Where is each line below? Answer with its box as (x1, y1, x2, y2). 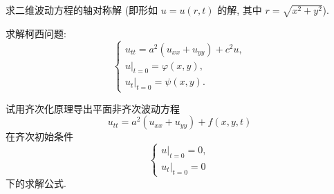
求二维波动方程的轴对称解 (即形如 (6, 3, 158, 17)
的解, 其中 (217, 3, 262, 17)
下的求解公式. (6, 175, 66, 190)
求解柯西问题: (6, 26, 66, 40)
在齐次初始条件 (6, 129, 73, 144)
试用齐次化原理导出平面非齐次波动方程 (6, 101, 180, 115)
